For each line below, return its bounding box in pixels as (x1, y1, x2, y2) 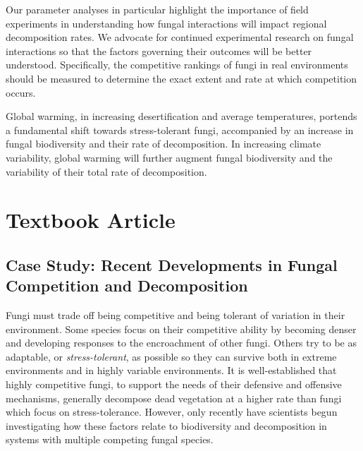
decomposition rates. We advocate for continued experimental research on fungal (6, 30, 354, 44)
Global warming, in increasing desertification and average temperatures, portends (6, 109, 357, 124)
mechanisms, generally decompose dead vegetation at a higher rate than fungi (6, 390, 342, 405)
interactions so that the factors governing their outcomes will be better (6, 43, 312, 58)
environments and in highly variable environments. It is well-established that (6, 363, 337, 378)
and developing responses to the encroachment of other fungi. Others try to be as (6, 335, 357, 350)
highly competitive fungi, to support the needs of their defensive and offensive (6, 377, 342, 392)
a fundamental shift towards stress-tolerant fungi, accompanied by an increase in (6, 122, 354, 137)
